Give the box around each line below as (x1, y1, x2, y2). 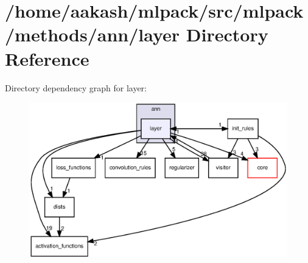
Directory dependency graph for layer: (5, 81, 147, 94)
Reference (5, 46, 89, 71)
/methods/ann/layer (5, 22, 180, 47)
